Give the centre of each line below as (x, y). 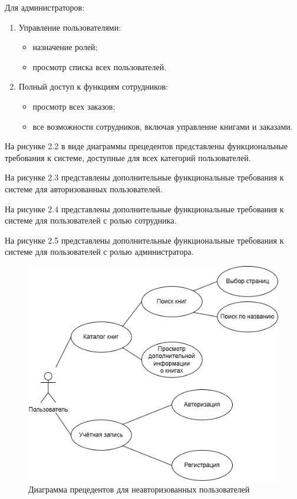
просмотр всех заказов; (74, 106)
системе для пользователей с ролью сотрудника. (91, 220)
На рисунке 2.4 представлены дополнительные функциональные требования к (144, 209)
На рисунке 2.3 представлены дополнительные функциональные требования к (144, 177)
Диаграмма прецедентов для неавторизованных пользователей (139, 489)
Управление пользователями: (70, 27)
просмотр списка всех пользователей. (100, 66)
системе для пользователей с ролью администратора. (99, 252)
